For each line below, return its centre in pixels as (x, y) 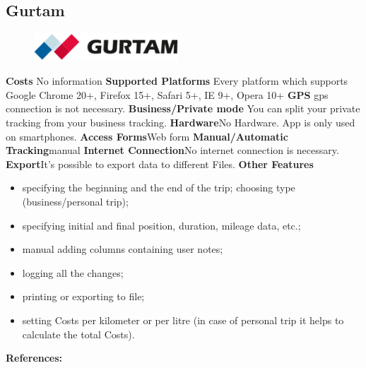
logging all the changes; (73, 272)
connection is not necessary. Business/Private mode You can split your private (183, 108)
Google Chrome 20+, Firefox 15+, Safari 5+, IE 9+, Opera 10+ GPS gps (167, 94)
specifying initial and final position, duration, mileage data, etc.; (161, 225)
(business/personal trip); (75, 202)
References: (34, 358)
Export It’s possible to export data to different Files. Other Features (160, 164)
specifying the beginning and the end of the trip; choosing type (159, 188)
